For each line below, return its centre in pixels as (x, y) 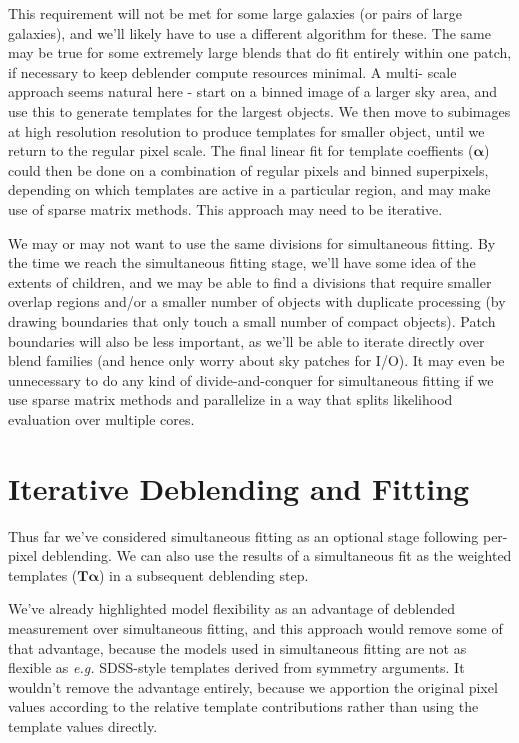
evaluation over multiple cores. (101, 418)
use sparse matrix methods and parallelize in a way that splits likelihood (230, 399)
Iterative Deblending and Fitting (239, 487)
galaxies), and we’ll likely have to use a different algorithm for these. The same (249, 32)
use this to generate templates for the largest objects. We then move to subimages (259, 110)
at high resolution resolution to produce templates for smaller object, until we (246, 130)
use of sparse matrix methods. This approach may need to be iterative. (225, 208)
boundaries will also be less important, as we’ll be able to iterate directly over (246, 340)
